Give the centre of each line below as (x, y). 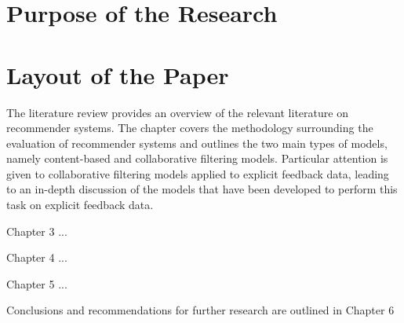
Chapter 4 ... (37, 257)
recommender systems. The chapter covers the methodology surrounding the (190, 128)
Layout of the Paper (118, 74)
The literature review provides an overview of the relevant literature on (177, 112)
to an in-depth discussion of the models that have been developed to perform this (202, 189)
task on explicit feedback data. (80, 205)
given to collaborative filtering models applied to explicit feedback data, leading (198, 173)
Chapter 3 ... (37, 231)
